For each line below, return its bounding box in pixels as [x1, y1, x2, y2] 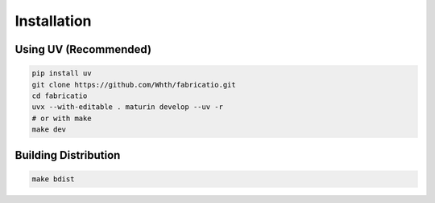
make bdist [31, 174, 75, 184]
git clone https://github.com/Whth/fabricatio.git [31, 80, 237, 89]
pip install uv [31, 69, 92, 78]
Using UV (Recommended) [14, 43, 152, 56]
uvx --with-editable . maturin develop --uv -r [31, 103, 223, 112]
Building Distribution [14, 148, 121, 162]
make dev [31, 125, 67, 134]
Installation [14, 12, 92, 30]
